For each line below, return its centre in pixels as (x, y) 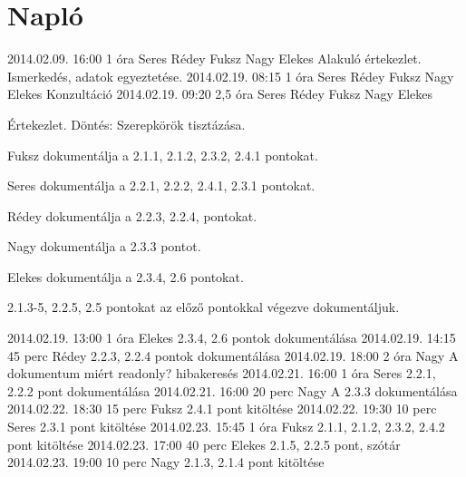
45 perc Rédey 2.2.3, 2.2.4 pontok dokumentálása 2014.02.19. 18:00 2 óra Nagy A (233, 355)
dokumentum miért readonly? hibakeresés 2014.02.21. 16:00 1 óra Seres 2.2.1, (222, 373)
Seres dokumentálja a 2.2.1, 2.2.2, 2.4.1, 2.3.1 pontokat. (161, 185)
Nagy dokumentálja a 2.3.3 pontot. (104, 246)
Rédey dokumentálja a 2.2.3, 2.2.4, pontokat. (132, 215)
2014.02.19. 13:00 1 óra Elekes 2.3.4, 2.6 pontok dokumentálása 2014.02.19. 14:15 (232, 338)
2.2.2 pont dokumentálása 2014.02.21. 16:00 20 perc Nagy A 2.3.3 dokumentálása (233, 390)
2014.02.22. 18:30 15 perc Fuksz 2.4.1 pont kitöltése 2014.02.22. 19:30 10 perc (222, 409)
